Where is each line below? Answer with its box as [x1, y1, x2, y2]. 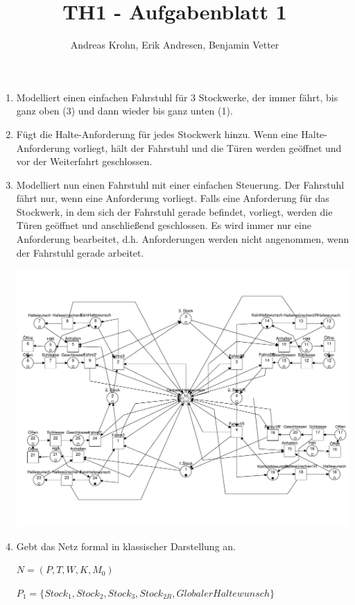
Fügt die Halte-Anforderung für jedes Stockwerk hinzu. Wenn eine [16, 126, 298, 141]
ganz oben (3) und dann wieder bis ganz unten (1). [16, 103, 233, 118]
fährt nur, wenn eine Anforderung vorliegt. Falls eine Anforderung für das [16, 191, 329, 205]
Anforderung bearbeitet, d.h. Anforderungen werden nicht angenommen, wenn [16, 232, 349, 246]
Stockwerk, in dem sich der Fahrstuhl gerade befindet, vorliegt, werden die [16, 204, 333, 219]
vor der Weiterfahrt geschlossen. [16, 154, 153, 169]
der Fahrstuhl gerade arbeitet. [16, 245, 144, 259]
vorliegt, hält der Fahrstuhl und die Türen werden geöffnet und [73, 140, 342, 155]
